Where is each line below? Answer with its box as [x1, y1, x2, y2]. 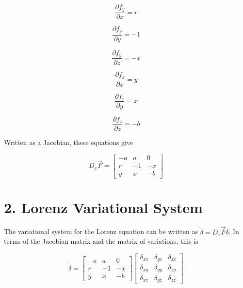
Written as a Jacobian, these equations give [4, 137, 133, 147]
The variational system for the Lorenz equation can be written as [4, 226, 198, 236]
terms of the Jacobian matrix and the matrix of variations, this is [4, 236, 198, 246]
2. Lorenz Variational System [4, 197, 203, 217]
